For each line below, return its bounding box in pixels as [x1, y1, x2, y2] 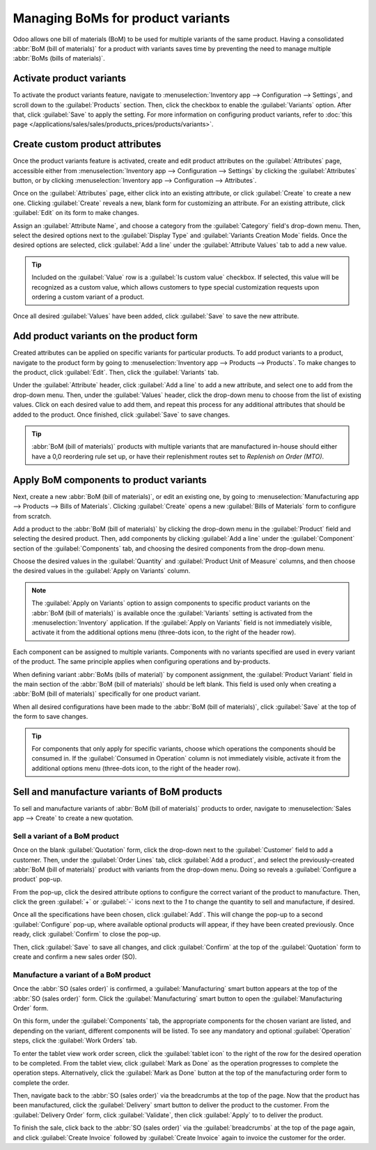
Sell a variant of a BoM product [13, 831, 119, 841]
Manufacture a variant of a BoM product [13, 970, 151, 980]
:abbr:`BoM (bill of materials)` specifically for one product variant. [13, 689, 201, 698]
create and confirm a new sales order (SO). [13, 953, 137, 961]
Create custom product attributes [13, 138, 162, 150]
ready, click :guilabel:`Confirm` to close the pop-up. [13, 930, 162, 939]
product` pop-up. [13, 875, 63, 883]
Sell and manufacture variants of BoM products [13, 786, 223, 798]
